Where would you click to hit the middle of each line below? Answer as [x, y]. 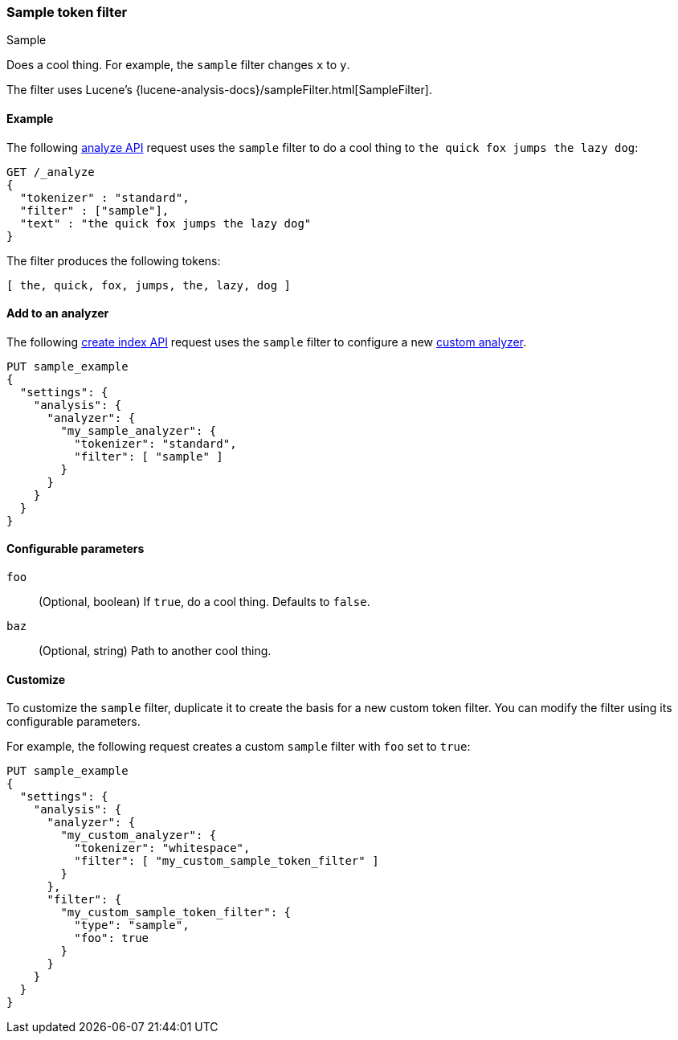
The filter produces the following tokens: [114, 260]
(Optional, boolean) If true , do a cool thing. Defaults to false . [204, 602]
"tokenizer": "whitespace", [162, 848]
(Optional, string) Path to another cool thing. [155, 651]
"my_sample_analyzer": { [139, 430]
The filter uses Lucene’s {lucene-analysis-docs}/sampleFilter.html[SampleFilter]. [219, 90]
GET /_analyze [51, 172]
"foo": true [112, 938]
